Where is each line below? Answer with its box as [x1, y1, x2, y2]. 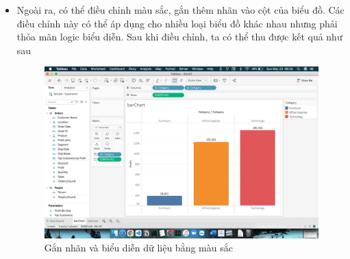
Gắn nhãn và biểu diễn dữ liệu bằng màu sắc [44, 241, 233, 255]
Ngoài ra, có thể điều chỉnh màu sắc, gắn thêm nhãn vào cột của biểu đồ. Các [16, 3, 345, 16]
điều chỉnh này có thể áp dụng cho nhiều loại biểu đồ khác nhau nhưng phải [16, 16, 338, 30]
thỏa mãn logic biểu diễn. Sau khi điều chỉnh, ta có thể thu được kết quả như [16, 29, 342, 44]
